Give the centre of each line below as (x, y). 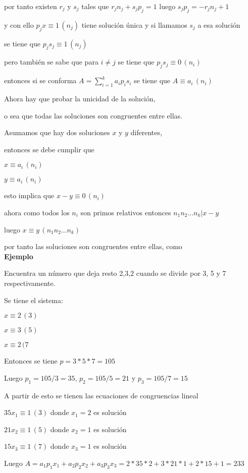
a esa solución (219, 24)
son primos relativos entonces (126, 212)
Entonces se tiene (31, 361)
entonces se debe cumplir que (49, 149)
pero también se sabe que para (51, 62)
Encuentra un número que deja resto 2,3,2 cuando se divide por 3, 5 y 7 (115, 273)
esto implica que (29, 195)
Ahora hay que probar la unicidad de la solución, (80, 98)
